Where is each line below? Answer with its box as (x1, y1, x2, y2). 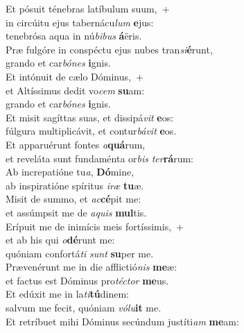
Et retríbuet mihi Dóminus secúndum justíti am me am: (6, 314, 239, 328)
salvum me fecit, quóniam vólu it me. (6, 300, 162, 315)
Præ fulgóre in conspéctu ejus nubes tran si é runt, (6, 42, 213, 56)
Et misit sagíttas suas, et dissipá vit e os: (6, 110, 174, 124)
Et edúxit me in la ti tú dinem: (6, 287, 129, 301)
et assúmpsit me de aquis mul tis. (6, 205, 147, 219)
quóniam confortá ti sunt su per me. (6, 246, 154, 260)
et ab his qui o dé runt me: (6, 232, 115, 247)
